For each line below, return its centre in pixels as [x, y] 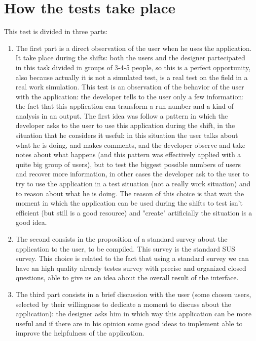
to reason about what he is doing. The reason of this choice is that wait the [130, 193]
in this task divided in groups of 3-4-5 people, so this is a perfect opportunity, [133, 67]
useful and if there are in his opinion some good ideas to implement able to [129, 323]
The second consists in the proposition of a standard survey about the [122, 239]
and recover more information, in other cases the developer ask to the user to [132, 174]
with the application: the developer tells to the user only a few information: [130, 96]
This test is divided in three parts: [56, 31]
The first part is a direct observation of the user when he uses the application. [133, 48]
